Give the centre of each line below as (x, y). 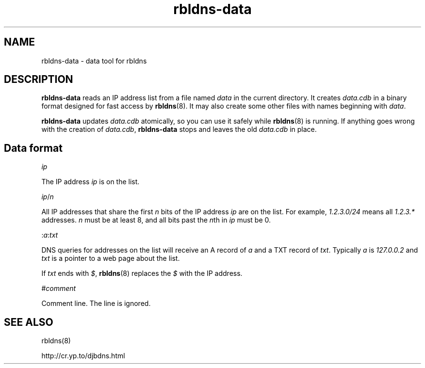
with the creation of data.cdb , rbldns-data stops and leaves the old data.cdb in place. (179, 129)
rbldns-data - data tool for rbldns (94, 61)
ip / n (48, 197)
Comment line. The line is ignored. (96, 304)
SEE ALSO (29, 322)
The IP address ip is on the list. (90, 182)
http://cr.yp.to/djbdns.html (83, 356)
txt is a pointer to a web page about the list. (111, 258)
